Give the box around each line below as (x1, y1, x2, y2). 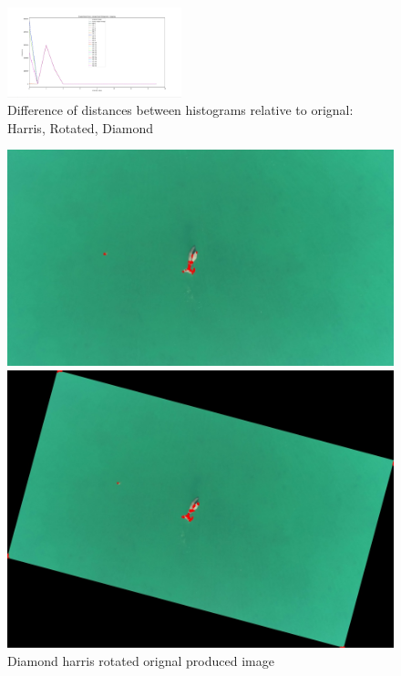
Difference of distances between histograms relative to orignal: (7, 100, 354, 120)
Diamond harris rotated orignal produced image (7, 651, 274, 671)
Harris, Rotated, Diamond (7, 118, 154, 137)
